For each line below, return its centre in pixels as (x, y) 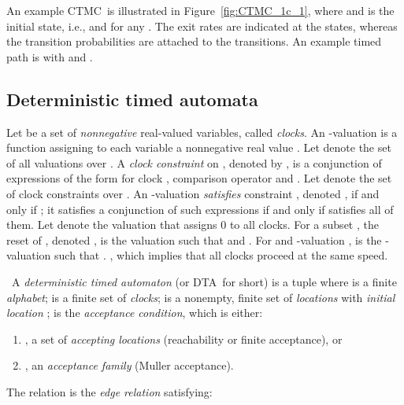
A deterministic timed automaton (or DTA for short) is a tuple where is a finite (204, 281)
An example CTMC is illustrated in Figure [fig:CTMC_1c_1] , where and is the (200, 10)
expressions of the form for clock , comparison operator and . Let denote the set (199, 178)
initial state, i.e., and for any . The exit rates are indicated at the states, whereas (202, 26)
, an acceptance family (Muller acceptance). (129, 365)
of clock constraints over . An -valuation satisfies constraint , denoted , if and (193, 193)
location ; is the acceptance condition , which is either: (135, 313)
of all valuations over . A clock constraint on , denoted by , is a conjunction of (194, 162)
